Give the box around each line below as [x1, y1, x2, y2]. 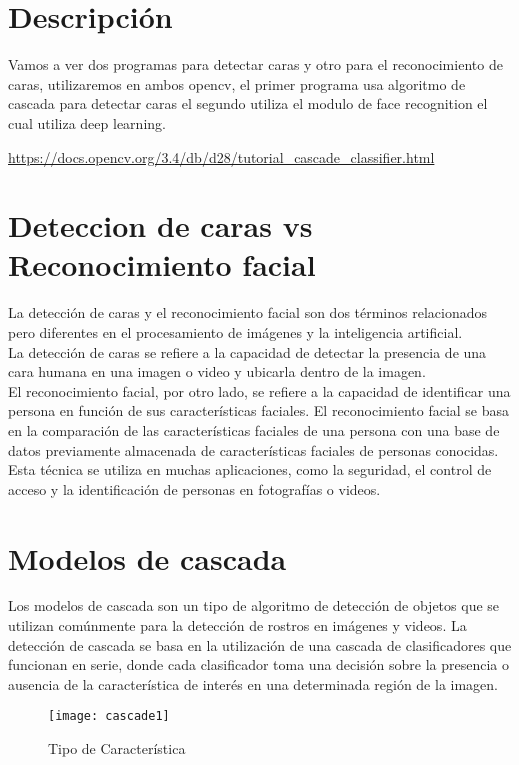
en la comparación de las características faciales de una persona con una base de [8, 419, 500, 440]
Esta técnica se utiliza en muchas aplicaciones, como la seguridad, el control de [8, 459, 492, 480]
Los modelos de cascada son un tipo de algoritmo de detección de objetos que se [8, 595, 500, 616]
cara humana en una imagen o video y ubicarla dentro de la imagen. [8, 361, 426, 382]
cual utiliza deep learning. [8, 112, 166, 133]
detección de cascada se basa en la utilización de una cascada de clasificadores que [8, 634, 512, 655]
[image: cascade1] [48, 709, 170, 724]
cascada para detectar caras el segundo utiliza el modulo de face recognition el [8, 93, 488, 114]
